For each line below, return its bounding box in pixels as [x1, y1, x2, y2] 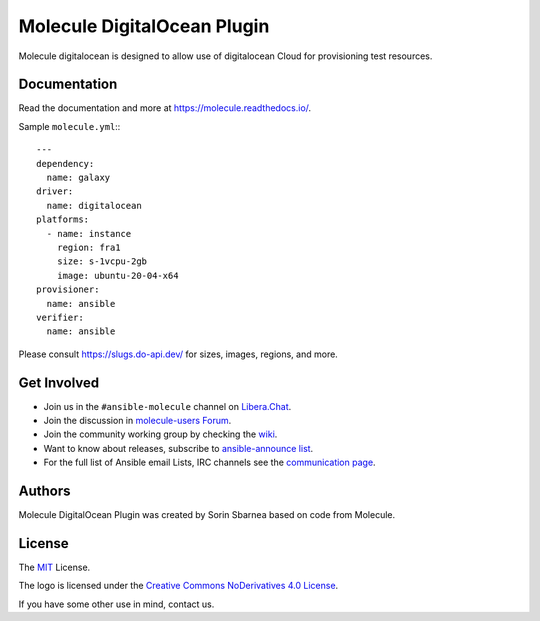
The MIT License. [18, 561, 91, 573]
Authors [18, 482, 71, 499]
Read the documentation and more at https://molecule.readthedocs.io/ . [18, 102, 312, 114]
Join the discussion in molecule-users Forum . [43, 415, 232, 426]
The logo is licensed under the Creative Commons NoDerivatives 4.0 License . [18, 580, 339, 592]
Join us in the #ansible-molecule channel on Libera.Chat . [43, 400, 292, 412]
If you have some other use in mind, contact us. [18, 598, 215, 610]
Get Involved [18, 374, 100, 391]
